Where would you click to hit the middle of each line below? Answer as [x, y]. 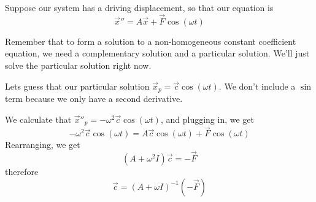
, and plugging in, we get [207, 119]
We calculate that [38, 119]
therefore [22, 172]
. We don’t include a [257, 86]
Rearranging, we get [43, 145]
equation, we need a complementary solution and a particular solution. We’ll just [157, 53]
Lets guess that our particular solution [77, 86]
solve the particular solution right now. [78, 65]
